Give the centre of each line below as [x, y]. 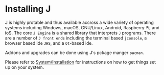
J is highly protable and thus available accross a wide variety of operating [80, 22]
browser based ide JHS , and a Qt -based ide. [49, 43]
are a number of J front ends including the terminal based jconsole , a [76, 38]
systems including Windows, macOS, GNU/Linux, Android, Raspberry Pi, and [82, 27]
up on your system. [24, 67]
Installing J [28, 9]
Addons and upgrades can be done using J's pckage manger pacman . [75, 53]
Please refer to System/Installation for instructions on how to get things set [80, 62]
